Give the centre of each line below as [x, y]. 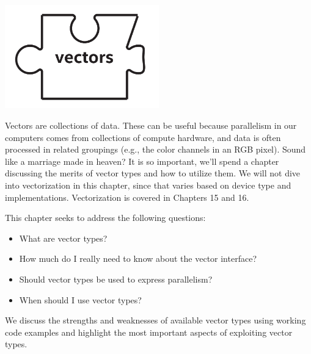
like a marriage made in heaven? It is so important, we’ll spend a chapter [142, 161]
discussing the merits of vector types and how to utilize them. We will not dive [153, 173]
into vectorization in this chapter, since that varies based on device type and [148, 185]
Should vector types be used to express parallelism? [116, 279]
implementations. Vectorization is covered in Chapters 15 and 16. [127, 197]
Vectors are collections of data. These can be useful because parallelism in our [151, 125]
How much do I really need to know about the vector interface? [138, 258]
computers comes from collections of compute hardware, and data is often [143, 137]
